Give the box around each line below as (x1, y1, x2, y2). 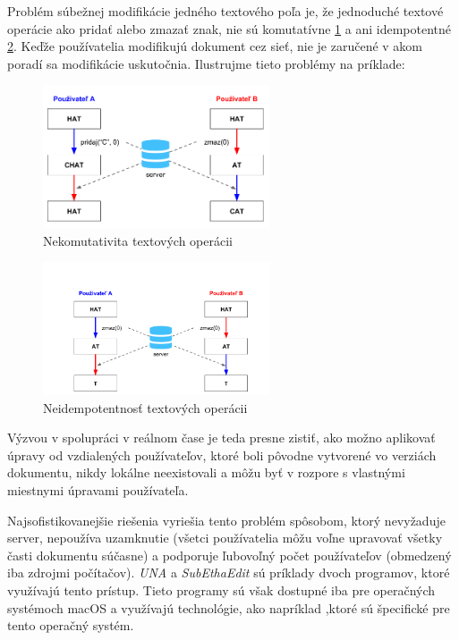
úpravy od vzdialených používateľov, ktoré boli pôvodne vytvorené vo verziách (7, 445, 437, 464)
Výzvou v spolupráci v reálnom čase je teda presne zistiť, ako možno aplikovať (7, 428, 436, 447)
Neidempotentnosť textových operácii (43, 398, 248, 417)
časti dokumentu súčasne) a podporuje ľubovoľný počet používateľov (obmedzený (7, 545, 452, 564)
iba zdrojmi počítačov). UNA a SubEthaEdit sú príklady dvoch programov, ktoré (7, 563, 450, 582)
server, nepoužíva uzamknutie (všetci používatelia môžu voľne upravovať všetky (7, 528, 443, 547)
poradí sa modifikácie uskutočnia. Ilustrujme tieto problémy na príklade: (7, 54, 405, 72)
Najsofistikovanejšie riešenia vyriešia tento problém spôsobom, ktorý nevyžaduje (7, 510, 446, 529)
